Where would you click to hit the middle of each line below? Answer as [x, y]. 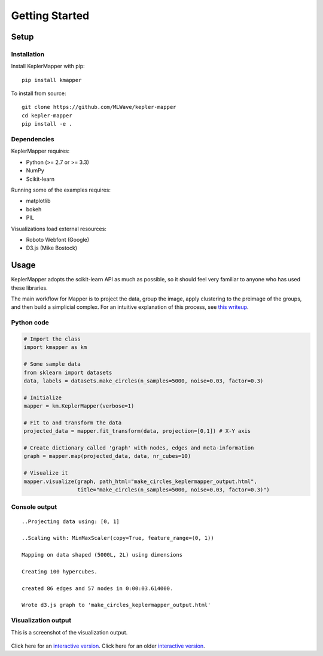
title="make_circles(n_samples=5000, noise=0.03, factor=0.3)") [173, 490]
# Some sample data [52, 364]
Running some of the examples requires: [61, 190]
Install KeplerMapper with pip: [48, 66]
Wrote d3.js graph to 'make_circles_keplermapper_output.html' [116, 605]
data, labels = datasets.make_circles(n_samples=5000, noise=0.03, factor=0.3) [144, 381]
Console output [34, 507]
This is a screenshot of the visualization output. [69, 632]
